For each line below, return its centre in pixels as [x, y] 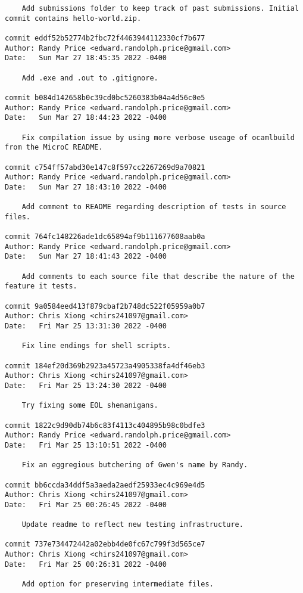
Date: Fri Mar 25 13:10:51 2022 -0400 [86, 445]
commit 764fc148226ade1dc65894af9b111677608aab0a [105, 237]
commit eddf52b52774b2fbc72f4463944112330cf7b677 [105, 38]
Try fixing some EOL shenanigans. [90, 406]
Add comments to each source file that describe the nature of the [158, 276]
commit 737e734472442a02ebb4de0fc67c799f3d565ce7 [105, 544]
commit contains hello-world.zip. [73, 18]
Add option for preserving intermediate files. [118, 584]
